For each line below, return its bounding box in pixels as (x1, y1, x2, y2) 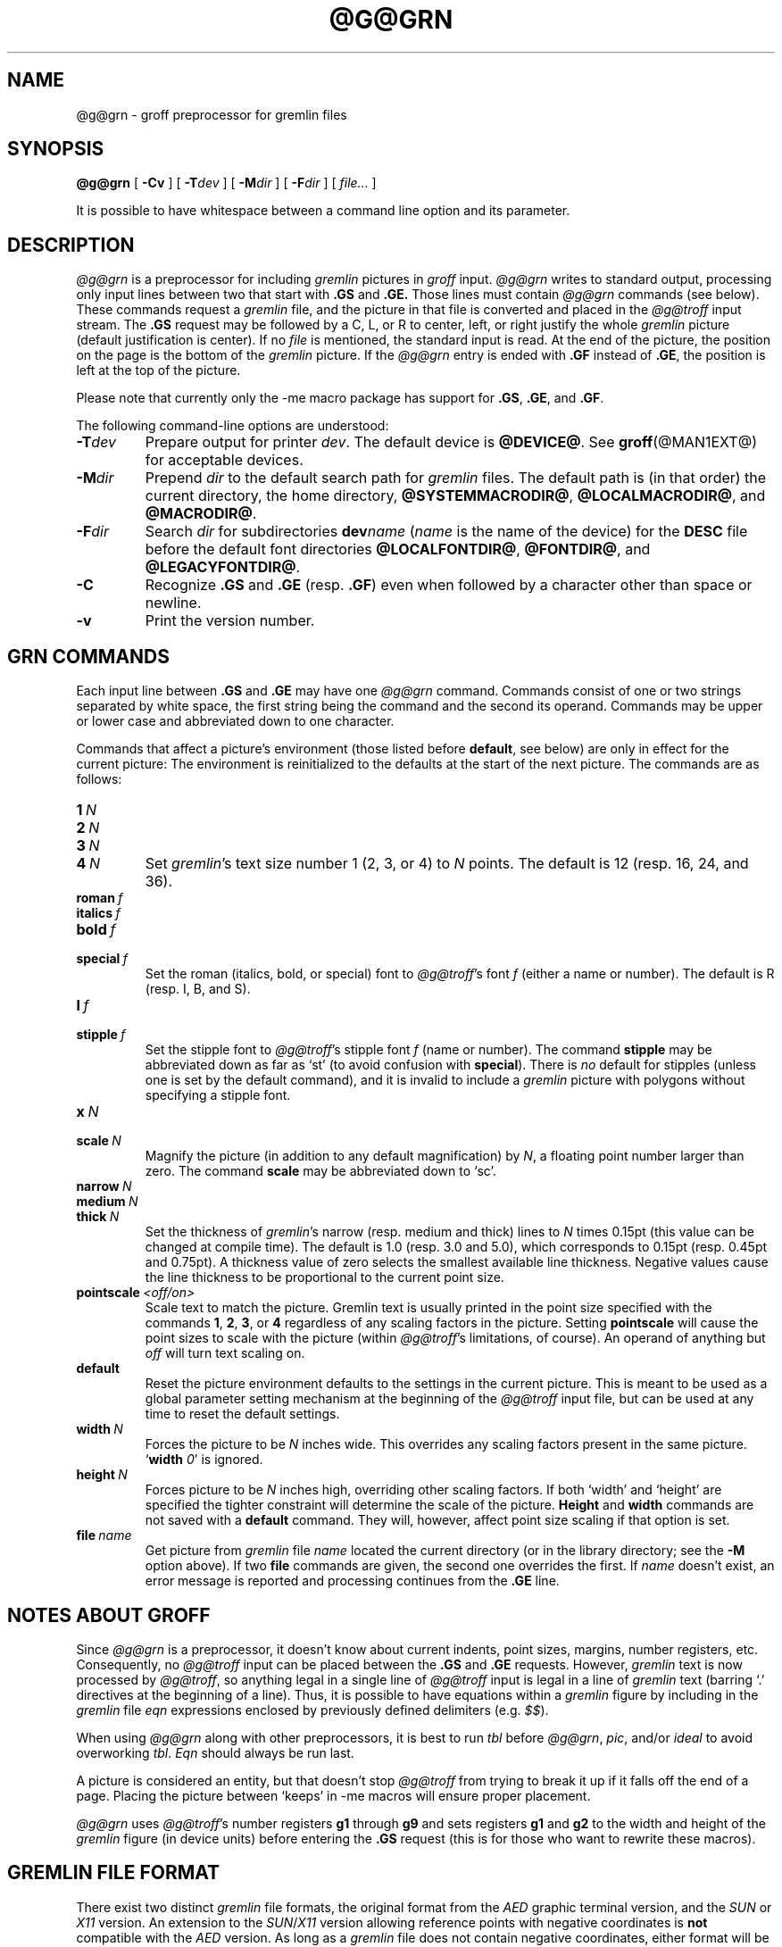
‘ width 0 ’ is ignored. (145, 1452, 263, 1468)
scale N (76, 1133, 121, 1149)
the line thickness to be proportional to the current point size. (145, 1269, 504, 1286)
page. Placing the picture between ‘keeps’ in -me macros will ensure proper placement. (76, 1787, 591, 1803)
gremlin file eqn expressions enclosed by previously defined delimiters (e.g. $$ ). (76, 1702, 549, 1718)
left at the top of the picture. (76, 362, 241, 379)
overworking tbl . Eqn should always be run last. (76, 1744, 354, 1760)
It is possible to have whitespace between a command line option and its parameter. (76, 203, 570, 219)
